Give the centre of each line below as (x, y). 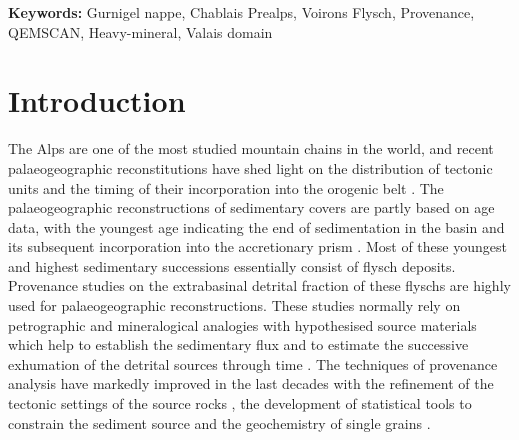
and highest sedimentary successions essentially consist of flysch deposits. (232, 265)
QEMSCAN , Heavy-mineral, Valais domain (140, 31)
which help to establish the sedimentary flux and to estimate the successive (238, 344)
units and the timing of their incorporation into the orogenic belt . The (226, 187)
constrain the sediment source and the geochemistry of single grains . (219, 422)
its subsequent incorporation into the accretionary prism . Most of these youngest (257, 246)
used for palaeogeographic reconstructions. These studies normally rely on (234, 305)
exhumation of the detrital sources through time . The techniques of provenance (253, 363)
